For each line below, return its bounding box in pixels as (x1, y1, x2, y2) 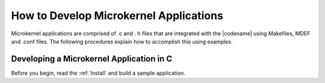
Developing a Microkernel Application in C (11, 54, 173, 64)
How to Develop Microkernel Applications (11, 9, 224, 22)
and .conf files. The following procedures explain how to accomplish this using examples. (11, 38, 233, 45)
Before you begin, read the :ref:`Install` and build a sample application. (11, 69, 186, 76)
